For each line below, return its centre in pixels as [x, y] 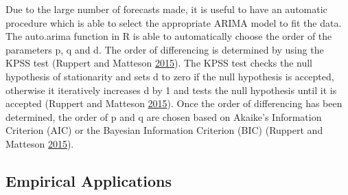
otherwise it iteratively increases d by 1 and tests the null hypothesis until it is [171, 90]
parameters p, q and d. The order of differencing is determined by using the [165, 49]
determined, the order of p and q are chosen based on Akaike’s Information [164, 116]
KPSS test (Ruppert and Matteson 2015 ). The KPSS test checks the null [159, 63]
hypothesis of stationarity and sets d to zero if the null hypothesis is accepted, [170, 76]
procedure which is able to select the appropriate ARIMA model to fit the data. [174, 22]
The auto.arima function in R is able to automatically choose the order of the [169, 36]
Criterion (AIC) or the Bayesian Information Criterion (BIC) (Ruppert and [164, 130]
